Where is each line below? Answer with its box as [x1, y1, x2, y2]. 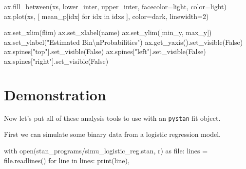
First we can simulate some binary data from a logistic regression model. [4, 129, 221, 139]
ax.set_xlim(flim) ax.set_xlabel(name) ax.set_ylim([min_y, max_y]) [4, 27, 212, 38]
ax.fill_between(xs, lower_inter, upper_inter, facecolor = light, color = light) [4, 1, 227, 11]
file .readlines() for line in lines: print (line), [4, 155, 130, 165]
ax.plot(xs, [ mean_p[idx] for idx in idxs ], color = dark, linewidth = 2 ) [4, 11, 209, 21]
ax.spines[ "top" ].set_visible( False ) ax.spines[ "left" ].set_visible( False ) [4, 46, 206, 56]
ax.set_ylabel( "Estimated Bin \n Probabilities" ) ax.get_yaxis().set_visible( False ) [4, 37, 243, 47]
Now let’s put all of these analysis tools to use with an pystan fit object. [4, 113, 221, 123]
